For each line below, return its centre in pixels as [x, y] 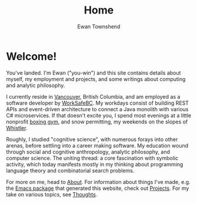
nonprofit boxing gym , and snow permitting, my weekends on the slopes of [97, 122]
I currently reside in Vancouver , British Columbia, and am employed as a [93, 96]
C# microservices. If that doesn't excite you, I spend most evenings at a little [99, 115]
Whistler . [17, 128]
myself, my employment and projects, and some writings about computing [96, 79]
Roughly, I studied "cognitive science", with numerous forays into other [92, 139]
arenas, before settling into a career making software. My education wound [97, 145]
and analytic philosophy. [36, 85]
